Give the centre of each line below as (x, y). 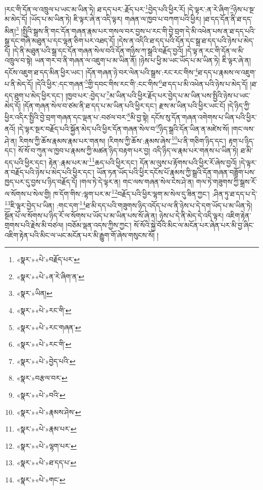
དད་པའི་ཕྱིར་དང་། (25, 162)
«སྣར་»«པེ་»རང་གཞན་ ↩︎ (49, 327)
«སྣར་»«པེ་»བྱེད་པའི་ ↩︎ (46, 361)
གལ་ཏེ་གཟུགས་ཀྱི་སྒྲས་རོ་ (226, 182)
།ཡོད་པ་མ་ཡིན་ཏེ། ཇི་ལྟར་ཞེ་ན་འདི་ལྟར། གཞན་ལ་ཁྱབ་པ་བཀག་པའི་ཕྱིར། (115, 19)
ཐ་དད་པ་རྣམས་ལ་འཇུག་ (227, 72)
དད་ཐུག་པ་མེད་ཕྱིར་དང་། (34, 96)
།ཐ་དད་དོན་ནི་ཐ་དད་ (228, 19)
